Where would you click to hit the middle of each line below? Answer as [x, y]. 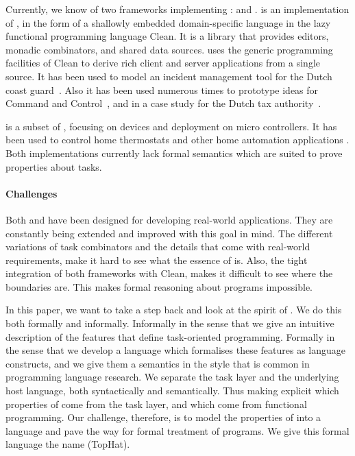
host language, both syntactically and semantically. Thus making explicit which [172, 391]
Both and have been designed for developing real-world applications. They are [169, 219]
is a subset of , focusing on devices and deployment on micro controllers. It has [171, 126]
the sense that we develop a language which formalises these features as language [175, 350]
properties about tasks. [54, 166]
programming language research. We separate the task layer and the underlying [172, 377]
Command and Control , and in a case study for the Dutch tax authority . [163, 103]
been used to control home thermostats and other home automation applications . [177, 140]
